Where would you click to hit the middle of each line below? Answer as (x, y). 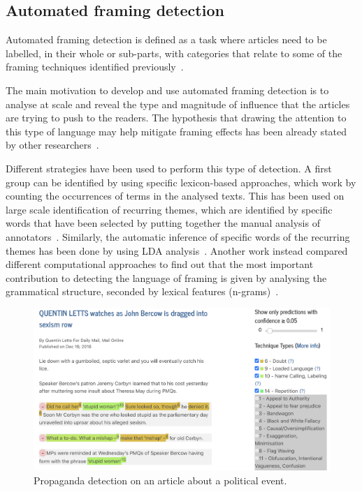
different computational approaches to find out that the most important (160, 264)
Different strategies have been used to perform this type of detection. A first (169, 168)
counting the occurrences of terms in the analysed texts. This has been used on (175, 196)
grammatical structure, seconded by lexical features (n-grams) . (142, 291)
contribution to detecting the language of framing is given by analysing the (166, 277)
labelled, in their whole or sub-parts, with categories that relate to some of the (174, 53)
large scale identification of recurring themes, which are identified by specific (169, 209)
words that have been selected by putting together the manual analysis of (163, 223)
